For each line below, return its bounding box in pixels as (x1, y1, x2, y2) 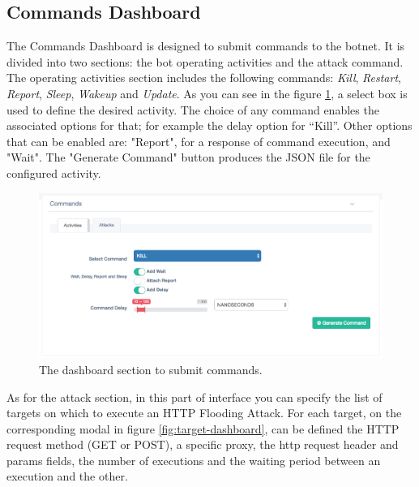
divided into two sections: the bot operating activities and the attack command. (6, 53, 404, 70)
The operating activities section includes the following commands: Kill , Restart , (6, 69, 401, 86)
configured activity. (6, 164, 101, 181)
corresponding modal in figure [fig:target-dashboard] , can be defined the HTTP (6, 420, 400, 437)
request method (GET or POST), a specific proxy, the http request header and (6, 436, 399, 453)
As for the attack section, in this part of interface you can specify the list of (6, 388, 383, 405)
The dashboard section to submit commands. (39, 360, 263, 377)
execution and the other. (6, 468, 128, 485)
